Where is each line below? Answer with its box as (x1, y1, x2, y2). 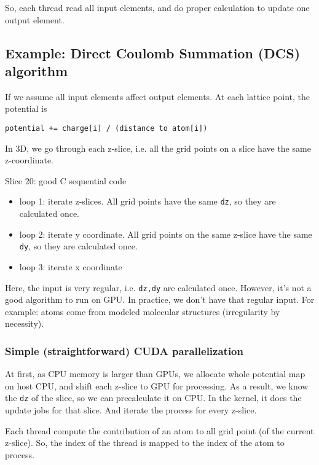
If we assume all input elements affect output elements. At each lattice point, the (5, 90, 310, 103)
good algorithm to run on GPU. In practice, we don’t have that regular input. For (5, 293, 315, 306)
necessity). (5, 317, 44, 330)
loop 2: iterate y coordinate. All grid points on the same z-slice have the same (19, 227, 312, 240)
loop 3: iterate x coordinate (19, 260, 122, 273)
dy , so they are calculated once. (19, 240, 138, 252)
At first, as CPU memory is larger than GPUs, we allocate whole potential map (5, 367, 305, 380)
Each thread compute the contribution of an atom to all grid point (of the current (5, 424, 314, 437)
